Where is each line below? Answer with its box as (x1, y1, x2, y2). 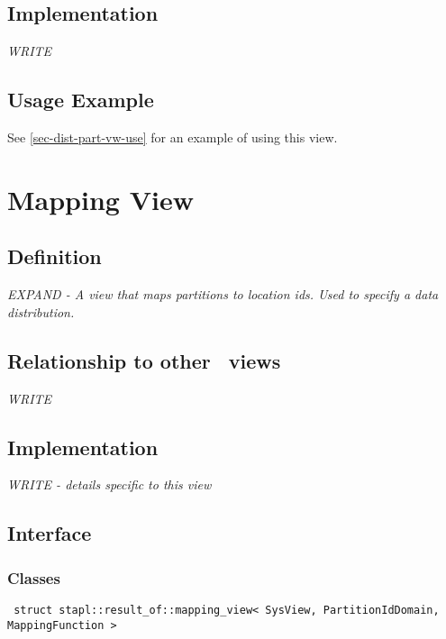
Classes (7, 566, 60, 589)
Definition (7, 242, 102, 270)
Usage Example (7, 86, 154, 114)
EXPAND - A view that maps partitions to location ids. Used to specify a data (7, 285, 439, 304)
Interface (7, 519, 92, 547)
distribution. (7, 302, 75, 321)
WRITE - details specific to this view (7, 475, 212, 494)
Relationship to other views (7, 346, 281, 374)
